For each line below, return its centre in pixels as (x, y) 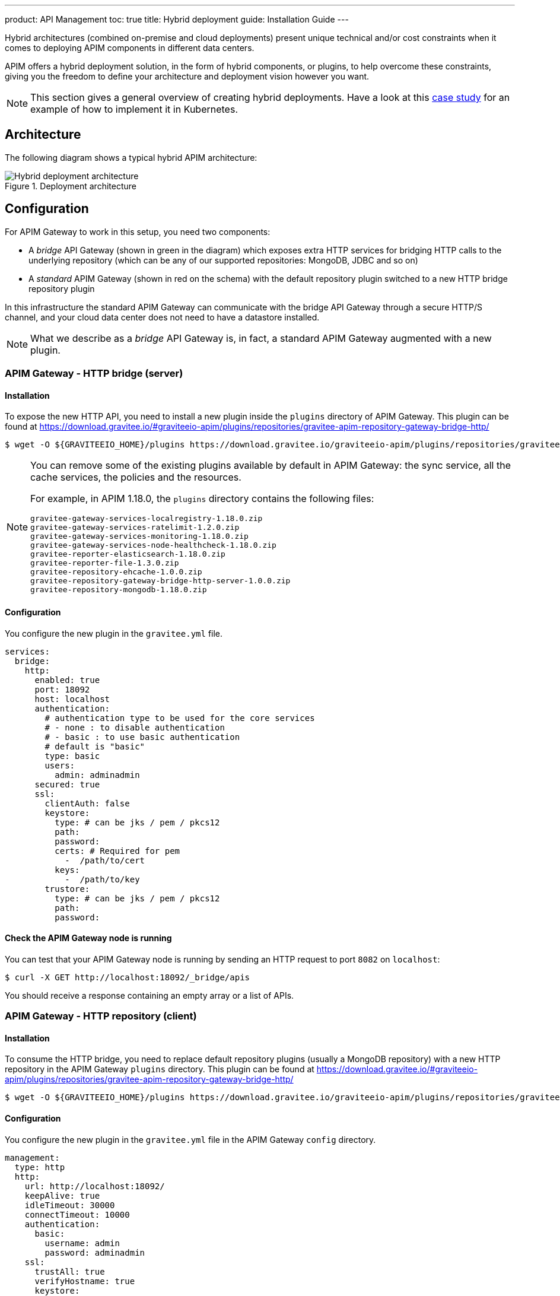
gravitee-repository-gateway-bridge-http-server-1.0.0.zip (160, 581)
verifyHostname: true (85, 1281)
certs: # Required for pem (117, 851)
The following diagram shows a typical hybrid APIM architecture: (131, 157)
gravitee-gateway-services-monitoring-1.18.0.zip (139, 536)
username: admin (82, 1243)
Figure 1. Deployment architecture (71, 186)
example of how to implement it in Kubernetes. (134, 109)
